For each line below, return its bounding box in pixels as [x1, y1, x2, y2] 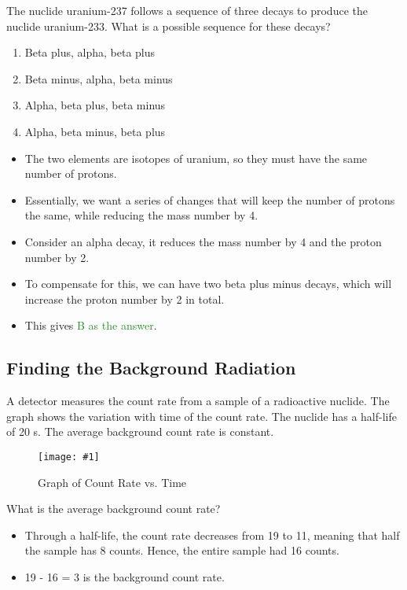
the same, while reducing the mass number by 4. [24, 207, 258, 223]
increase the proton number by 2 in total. [24, 290, 225, 307]
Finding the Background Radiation [6, 356, 296, 380]
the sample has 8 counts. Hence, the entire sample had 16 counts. [24, 542, 339, 559]
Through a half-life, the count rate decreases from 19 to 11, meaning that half [24, 526, 400, 543]
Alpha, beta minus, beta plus [24, 123, 166, 139]
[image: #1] [38, 451, 100, 463]
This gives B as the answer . [24, 317, 157, 334]
